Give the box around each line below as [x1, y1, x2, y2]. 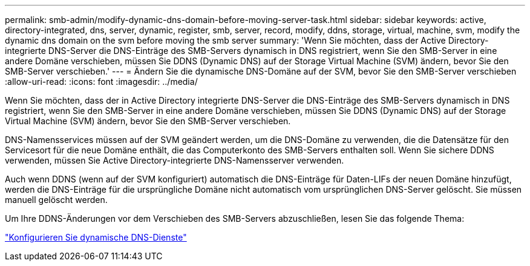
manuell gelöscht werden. [5, 195, 108, 205]
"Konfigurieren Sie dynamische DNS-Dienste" [5, 232, 187, 242]
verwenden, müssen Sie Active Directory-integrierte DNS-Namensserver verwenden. [5, 155, 344, 165]
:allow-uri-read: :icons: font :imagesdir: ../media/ [5, 76, 198, 87]
